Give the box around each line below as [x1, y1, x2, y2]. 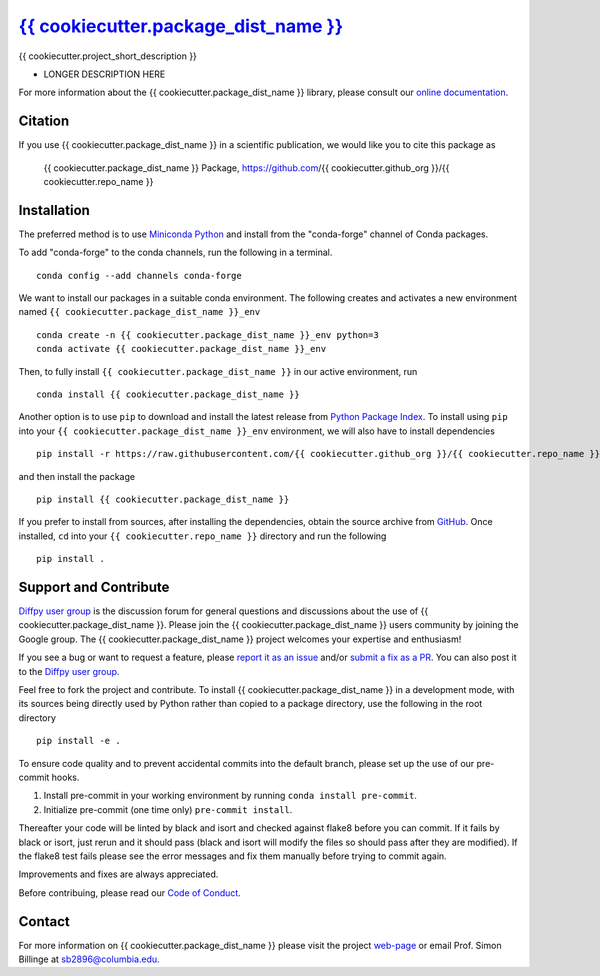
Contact [18, 913, 70, 930]
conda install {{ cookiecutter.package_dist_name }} [36, 389, 300, 400]
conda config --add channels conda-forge [36, 270, 242, 281]
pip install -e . [36, 735, 121, 747]
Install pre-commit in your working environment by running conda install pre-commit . [43, 790, 417, 802]
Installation [18, 201, 90, 219]
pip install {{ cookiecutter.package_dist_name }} [36, 494, 290, 505]
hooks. [51, 771, 80, 783]
